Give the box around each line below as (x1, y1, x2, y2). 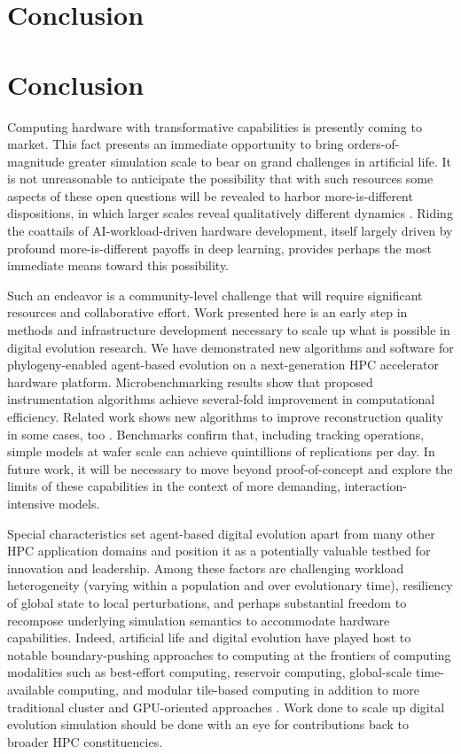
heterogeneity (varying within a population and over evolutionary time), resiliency (7, 576, 453, 595)
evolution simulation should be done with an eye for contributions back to (7, 715, 410, 734)
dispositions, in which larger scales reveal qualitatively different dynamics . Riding (7, 204, 453, 222)
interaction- (344, 477, 408, 495)
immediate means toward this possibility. (7, 256, 230, 275)
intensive (7, 494, 55, 512)
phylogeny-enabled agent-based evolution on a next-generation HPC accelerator (7, 355, 439, 374)
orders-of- (348, 135, 400, 153)
